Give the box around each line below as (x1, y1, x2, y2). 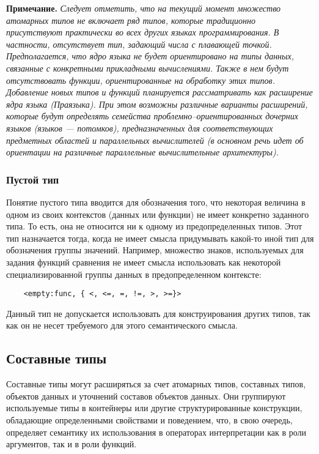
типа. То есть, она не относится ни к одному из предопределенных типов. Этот (6, 220, 302, 233)
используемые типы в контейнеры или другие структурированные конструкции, (6, 401, 302, 414)
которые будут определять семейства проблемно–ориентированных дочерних (6, 110, 299, 122)
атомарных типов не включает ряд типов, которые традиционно (6, 13, 255, 26)
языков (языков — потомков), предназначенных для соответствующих (6, 121, 273, 134)
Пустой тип (6, 171, 59, 187)
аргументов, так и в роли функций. (6, 437, 137, 450)
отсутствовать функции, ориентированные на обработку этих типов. (6, 73, 275, 86)
